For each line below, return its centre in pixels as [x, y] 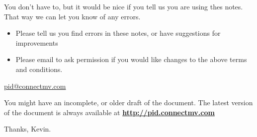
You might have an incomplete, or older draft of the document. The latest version [128, 103]
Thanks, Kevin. [28, 129]
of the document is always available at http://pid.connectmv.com [109, 112]
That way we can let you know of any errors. [72, 16]
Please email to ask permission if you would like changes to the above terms [131, 59]
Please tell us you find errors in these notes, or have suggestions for [118, 33]
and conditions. [39, 69]
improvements [37, 42]
